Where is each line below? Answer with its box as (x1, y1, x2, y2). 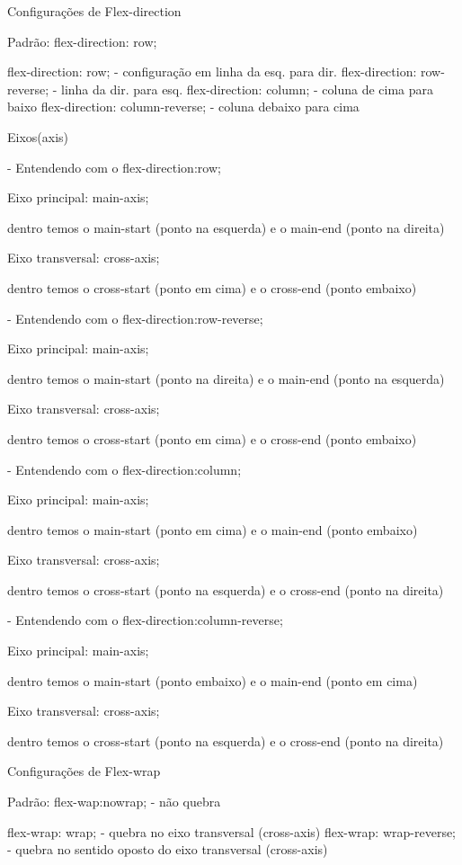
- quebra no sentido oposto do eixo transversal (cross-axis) (7, 840, 328, 859)
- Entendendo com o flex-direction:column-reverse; (7, 611, 283, 629)
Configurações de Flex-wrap (7, 762, 161, 780)
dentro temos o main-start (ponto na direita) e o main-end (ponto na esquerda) (7, 369, 445, 388)
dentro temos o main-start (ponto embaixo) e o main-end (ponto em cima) (7, 671, 418, 690)
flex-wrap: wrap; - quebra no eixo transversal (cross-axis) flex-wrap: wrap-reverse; (7, 822, 456, 841)
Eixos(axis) (7, 127, 69, 146)
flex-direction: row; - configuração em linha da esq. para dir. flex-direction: (7, 62, 417, 81)
